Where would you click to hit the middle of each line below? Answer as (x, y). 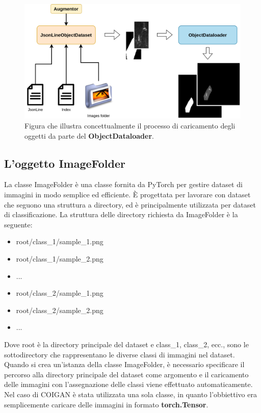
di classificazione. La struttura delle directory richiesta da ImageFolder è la (121, 214)
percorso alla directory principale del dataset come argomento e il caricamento (126, 374)
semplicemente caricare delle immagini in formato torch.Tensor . (106, 404)
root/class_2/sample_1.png (60, 293)
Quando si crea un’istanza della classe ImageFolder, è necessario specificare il (124, 364)
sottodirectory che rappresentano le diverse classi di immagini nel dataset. (120, 354)
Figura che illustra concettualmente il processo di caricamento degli (130, 126)
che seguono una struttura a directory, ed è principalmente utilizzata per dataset (130, 204)
